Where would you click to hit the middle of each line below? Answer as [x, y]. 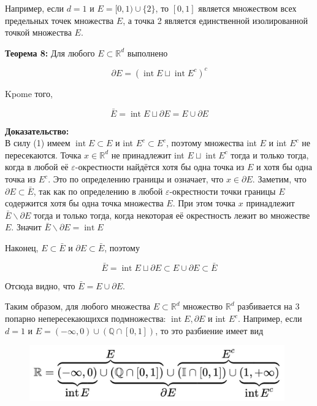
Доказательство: [37, 131]
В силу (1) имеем [38, 143]
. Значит [26, 227]
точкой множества [38, 32]
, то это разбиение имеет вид [209, 330]
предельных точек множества [59, 20]
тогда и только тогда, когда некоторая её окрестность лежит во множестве [172, 215]
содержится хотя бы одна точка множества [84, 203]
